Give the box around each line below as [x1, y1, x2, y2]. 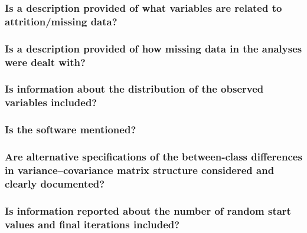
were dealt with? [5, 54, 86, 69]
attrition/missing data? [5, 14, 117, 28]
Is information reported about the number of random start [5, 203, 291, 218]
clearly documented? [5, 176, 105, 191]
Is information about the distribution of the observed [5, 81, 264, 96]
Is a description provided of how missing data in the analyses [5, 41, 302, 55]
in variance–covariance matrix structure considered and [5, 162, 275, 177]
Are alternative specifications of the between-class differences [5, 149, 302, 164]
